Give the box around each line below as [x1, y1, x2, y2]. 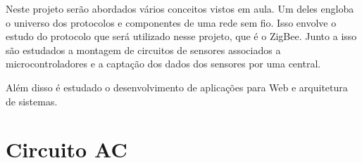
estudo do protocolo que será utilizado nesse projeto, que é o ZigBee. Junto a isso [6, 29, 357, 44]
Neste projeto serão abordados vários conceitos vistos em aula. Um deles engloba [6, 1, 354, 15]
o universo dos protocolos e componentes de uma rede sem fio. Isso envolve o [6, 15, 337, 30]
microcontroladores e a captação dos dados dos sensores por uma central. [6, 56, 321, 71]
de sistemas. [6, 93, 58, 108]
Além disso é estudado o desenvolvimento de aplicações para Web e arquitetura [6, 79, 348, 94]
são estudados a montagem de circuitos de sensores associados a [6, 42, 281, 57]
